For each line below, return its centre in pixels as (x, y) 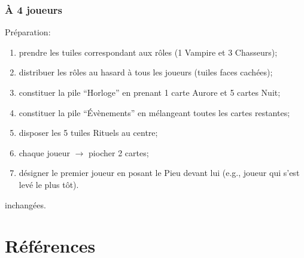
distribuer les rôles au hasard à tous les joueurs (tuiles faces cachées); (146, 72)
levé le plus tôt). (49, 184)
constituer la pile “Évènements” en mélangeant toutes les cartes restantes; (154, 112)
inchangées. (25, 204)
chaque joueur (45, 152)
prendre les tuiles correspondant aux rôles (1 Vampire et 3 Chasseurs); (148, 52)
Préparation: (28, 32)
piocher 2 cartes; (119, 152)
